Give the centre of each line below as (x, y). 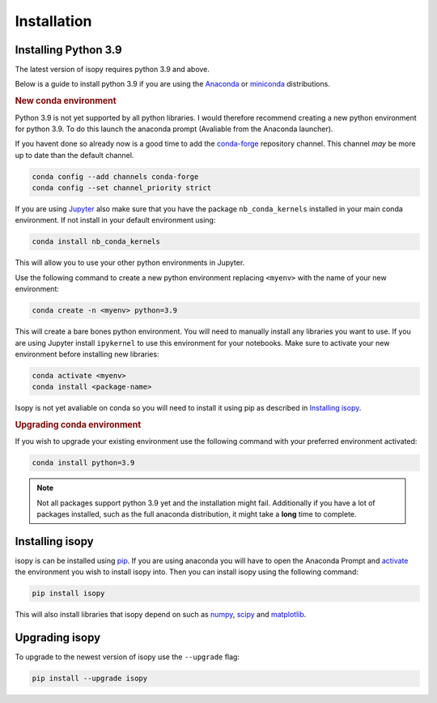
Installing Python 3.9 (68, 50)
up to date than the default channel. (74, 155)
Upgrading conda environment (78, 425)
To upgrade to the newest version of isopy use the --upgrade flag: (127, 657)
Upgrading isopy (58, 638)
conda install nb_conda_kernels (96, 242)
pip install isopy (68, 594)
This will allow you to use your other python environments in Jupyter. (130, 262)
